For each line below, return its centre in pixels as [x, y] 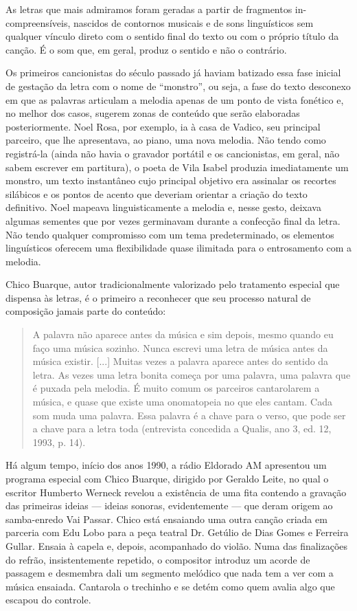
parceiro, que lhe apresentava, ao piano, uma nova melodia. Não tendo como [166, 140]
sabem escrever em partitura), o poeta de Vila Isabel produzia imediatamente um [177, 167]
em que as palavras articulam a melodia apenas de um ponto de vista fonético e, [175, 99]
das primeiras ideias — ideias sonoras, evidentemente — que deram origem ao [169, 506]
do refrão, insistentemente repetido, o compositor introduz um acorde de [158, 559]
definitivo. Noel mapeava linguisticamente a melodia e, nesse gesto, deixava [163, 207]
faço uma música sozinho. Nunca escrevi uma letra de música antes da [180, 347]
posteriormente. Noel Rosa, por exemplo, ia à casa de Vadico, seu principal [163, 126]
